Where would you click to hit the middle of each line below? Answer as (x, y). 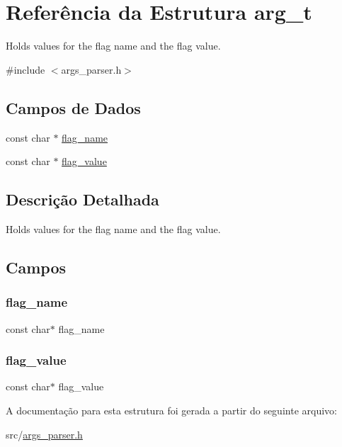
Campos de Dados (73, 107)
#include (25, 69)
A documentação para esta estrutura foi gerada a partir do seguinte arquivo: (171, 410)
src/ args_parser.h (44, 434)
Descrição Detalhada (82, 199)
